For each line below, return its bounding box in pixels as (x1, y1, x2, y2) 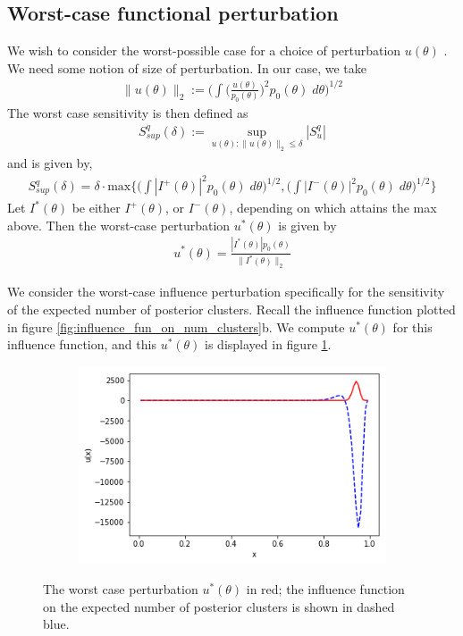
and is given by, (7, 153, 93, 172)
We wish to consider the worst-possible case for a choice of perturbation (7, 41, 401, 60)
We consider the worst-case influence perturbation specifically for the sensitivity (7, 282, 445, 301)
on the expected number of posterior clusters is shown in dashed (43, 597, 395, 615)
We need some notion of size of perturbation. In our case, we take (7, 58, 367, 77)
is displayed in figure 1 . (205, 335, 332, 354)
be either (72, 198, 121, 217)
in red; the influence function (246, 579, 405, 598)
